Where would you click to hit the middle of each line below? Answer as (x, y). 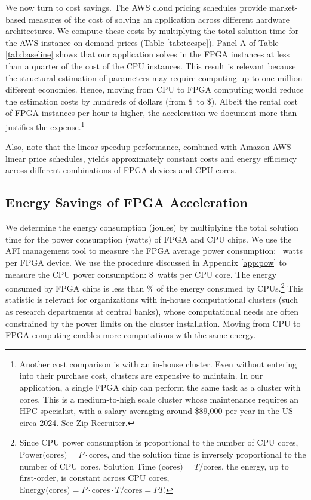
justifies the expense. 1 (45, 125)
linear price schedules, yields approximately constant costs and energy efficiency (151, 158)
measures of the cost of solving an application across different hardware (159, 19)
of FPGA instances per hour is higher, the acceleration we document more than (151, 113)
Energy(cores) (45, 490)
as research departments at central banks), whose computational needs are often (152, 311)
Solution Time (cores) (143, 467)
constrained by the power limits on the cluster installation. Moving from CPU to (153, 323)
